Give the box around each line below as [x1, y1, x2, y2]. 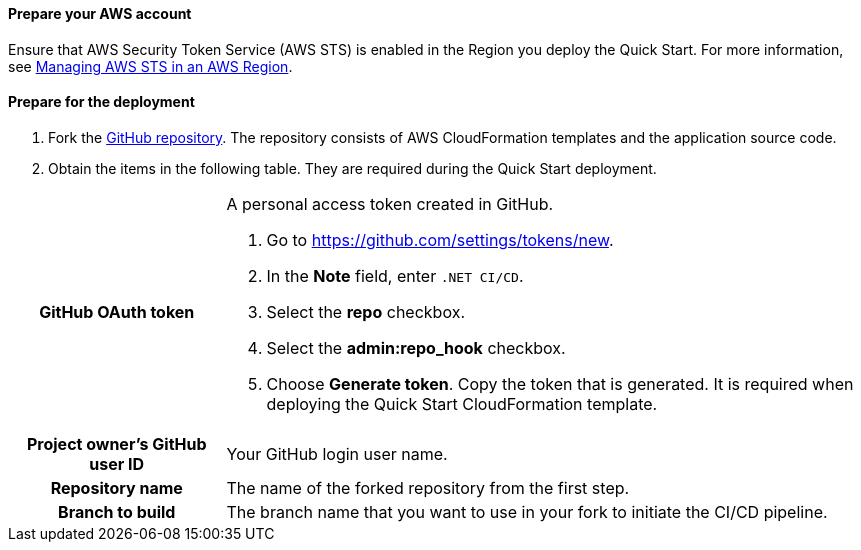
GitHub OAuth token [39, 301, 195, 322]
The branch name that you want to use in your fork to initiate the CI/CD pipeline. [226, 501, 828, 522]
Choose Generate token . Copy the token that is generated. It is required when [266, 373, 854, 394]
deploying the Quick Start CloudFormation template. [266, 393, 658, 414]
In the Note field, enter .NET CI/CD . [266, 265, 524, 286]
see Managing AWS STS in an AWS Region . [8, 57, 293, 75]
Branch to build [58, 501, 176, 522]
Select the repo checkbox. [266, 301, 465, 322]
